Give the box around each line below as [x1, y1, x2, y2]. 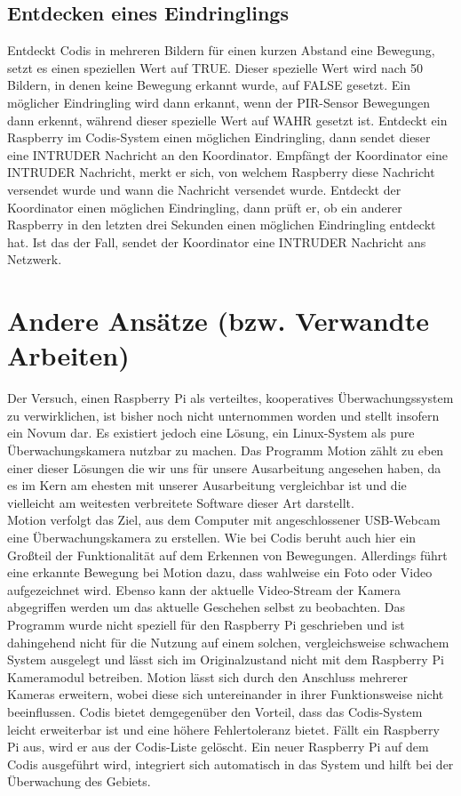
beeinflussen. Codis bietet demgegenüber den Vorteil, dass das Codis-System [7, 702, 423, 720]
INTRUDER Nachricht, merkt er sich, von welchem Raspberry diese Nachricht [7, 163, 435, 181]
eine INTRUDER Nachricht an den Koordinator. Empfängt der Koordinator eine [7, 145, 448, 164]
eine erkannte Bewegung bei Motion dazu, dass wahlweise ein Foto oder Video [7, 563, 433, 582]
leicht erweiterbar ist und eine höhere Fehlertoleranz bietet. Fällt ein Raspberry [7, 720, 440, 738]
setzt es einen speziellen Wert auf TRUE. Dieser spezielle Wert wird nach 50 [7, 58, 424, 76]
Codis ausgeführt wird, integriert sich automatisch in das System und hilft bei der [7, 754, 454, 773]
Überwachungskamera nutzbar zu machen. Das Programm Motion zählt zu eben [7, 441, 444, 460]
